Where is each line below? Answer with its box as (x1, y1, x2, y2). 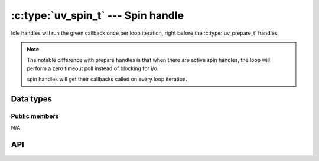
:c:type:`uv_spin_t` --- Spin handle (11, 9, 184, 22)
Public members (11, 112, 59, 120)
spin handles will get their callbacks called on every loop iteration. (27, 75, 187, 83)
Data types (11, 94, 53, 104)
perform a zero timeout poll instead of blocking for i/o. (27, 65, 159, 72)
